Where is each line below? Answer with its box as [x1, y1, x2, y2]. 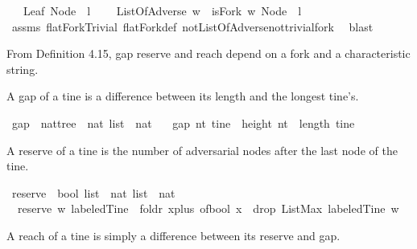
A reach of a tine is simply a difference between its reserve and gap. [6, 227, 341, 243]
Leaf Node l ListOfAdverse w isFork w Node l [23, 2, 302, 18]
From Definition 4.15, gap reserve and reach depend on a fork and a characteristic [6, 45, 411, 62]
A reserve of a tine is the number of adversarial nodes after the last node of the [6, 141, 398, 158]
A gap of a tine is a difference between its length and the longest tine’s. [6, 88, 359, 104]
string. [6, 60, 39, 77]
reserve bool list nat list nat [11, 184, 175, 201]
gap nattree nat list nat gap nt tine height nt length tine [11, 114, 355, 131]
